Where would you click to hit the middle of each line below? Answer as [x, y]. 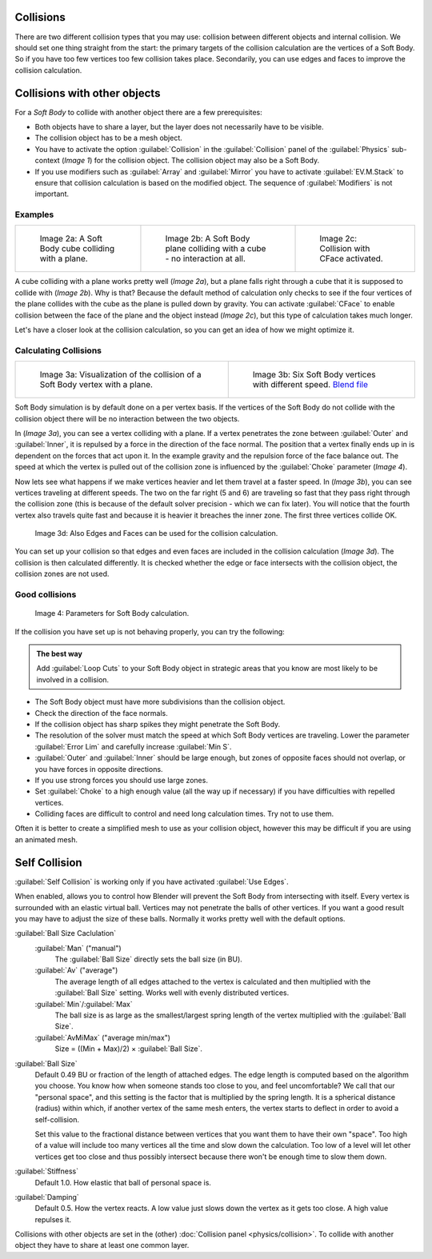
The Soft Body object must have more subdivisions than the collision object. [160, 702]
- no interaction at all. [205, 258]
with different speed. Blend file [310, 385]
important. [52, 194]
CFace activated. [351, 258]
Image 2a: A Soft [71, 238]
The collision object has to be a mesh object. [109, 138]
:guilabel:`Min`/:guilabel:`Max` [84, 1004]
